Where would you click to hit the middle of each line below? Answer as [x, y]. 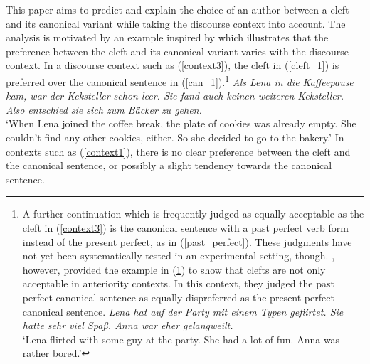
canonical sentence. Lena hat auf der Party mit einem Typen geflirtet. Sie [183, 311]
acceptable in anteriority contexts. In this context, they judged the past [178, 283]
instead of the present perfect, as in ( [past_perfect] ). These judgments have [187, 241]
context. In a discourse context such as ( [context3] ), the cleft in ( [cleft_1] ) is [173, 65]
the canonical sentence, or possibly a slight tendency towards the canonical [169, 165]
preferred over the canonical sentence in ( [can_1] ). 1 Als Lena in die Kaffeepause [180, 80]
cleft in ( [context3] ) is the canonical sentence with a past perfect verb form [185, 227]
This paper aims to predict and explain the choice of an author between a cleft [178, 9]
